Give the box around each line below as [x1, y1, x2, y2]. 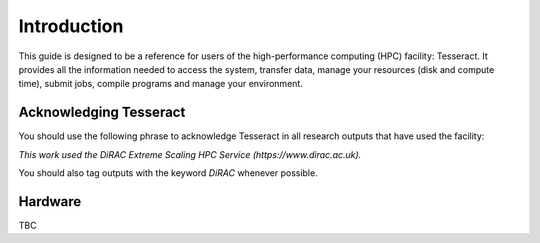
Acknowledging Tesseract [18, 104, 186, 121]
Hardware [18, 193, 82, 210]
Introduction [18, 15, 124, 37]
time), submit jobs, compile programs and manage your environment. [18, 78, 304, 90]
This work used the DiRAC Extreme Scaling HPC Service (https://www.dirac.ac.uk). [18, 148, 362, 160]
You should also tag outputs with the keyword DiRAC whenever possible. [18, 167, 319, 179]
